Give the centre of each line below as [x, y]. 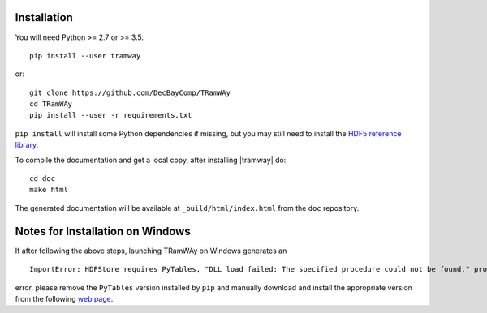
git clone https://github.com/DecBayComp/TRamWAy [130, 92]
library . [27, 145]
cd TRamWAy [51, 104]
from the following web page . [64, 298]
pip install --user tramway [85, 56]
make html [49, 190]
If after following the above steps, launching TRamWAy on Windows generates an [151, 251]
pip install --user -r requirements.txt [111, 115]
